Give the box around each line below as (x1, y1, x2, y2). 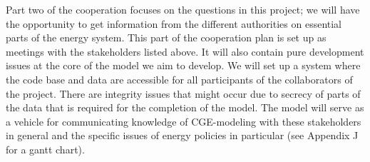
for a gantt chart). (6, 141, 85, 156)
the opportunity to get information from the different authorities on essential (6, 16, 342, 31)
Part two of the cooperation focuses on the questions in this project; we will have (6, 2, 360, 16)
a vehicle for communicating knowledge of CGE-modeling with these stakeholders (6, 113, 361, 128)
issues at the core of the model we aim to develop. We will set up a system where (6, 58, 361, 73)
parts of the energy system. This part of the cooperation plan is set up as (6, 30, 327, 45)
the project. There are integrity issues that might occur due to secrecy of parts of (6, 86, 361, 101)
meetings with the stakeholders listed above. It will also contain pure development (6, 44, 364, 59)
